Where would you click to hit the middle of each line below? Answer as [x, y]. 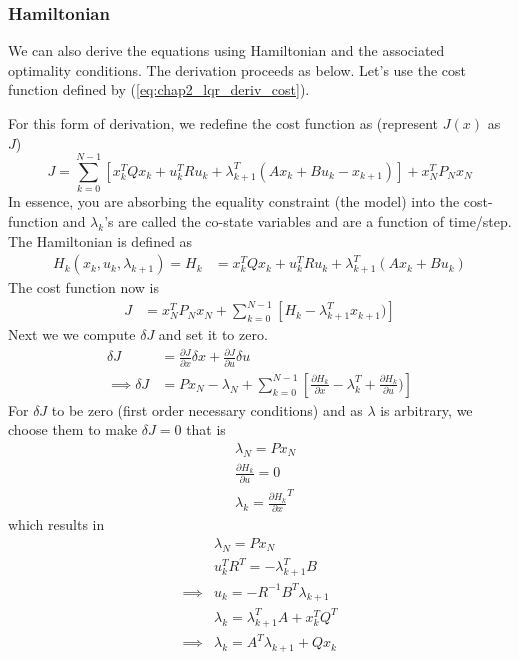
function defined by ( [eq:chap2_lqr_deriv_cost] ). [159, 89]
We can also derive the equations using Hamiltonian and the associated [226, 50]
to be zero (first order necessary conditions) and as [207, 409]
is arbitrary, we [426, 409]
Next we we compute [72, 334]
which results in [56, 524]
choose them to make [73, 429]
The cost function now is [84, 287]
